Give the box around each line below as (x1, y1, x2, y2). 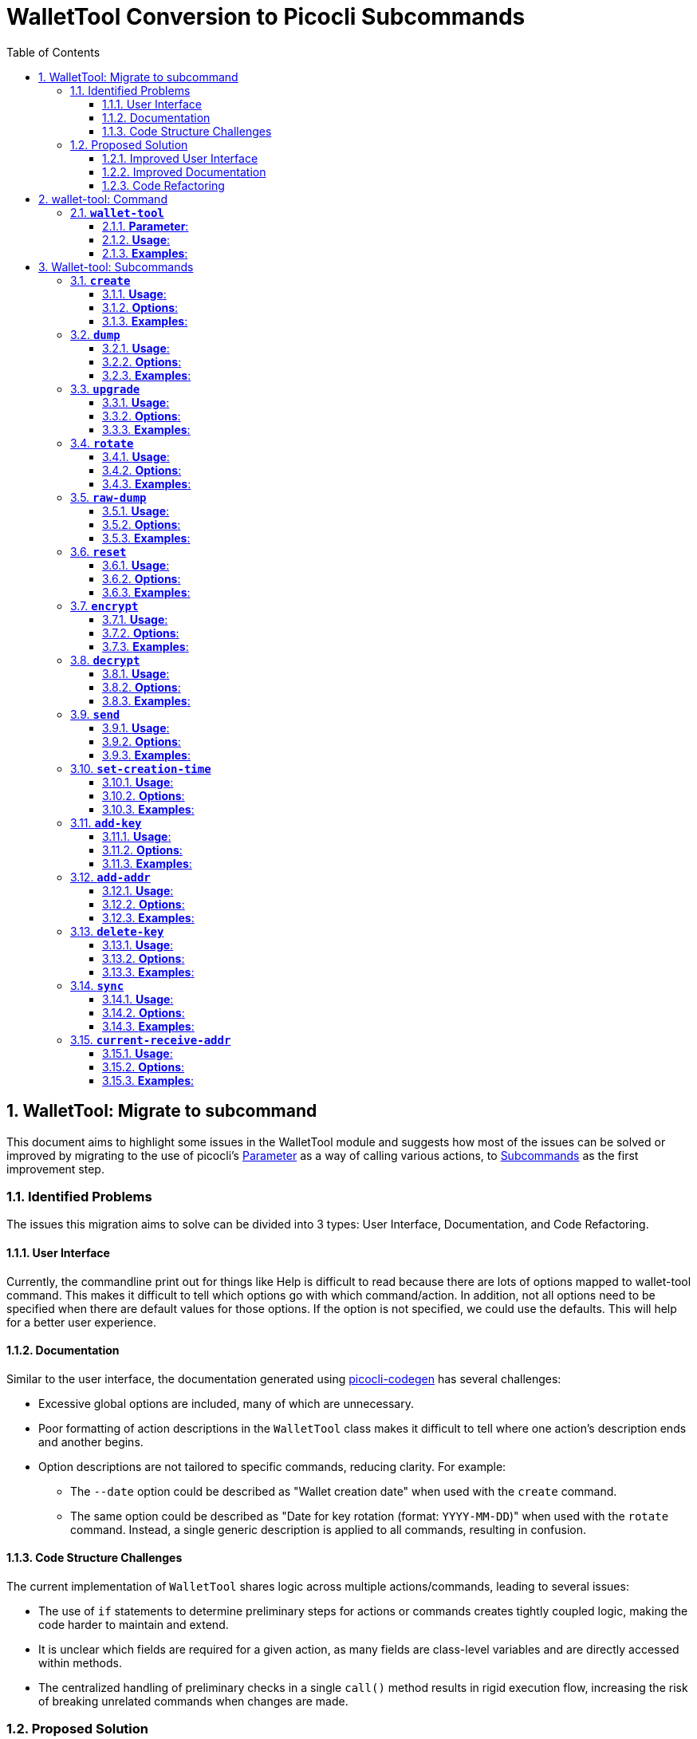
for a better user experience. (6, 1315, 156, 1329)
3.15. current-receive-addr (70, 1032, 231, 1047)
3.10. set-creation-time (70, 761, 211, 775)
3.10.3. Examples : (102, 802, 195, 816)
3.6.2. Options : (102, 571, 181, 586)
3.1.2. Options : (102, 300, 179, 314)
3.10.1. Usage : (102, 775, 174, 789)
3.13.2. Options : (102, 951, 185, 965)
